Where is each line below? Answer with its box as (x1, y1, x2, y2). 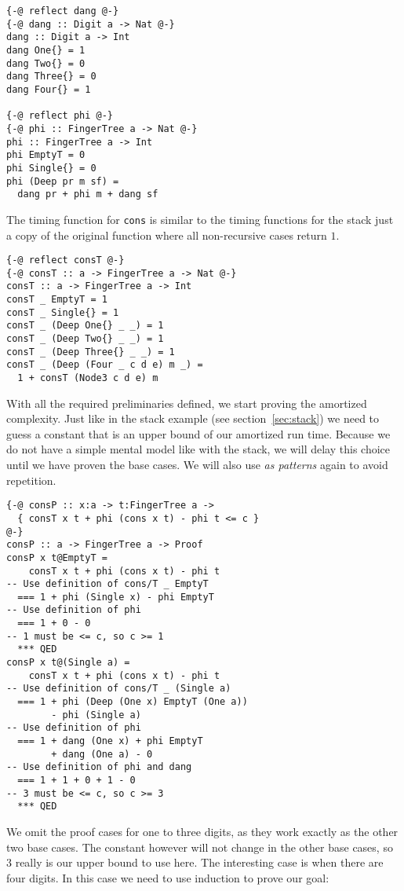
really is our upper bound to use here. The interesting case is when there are (15, 854, 384, 871)
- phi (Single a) (51, 709, 141, 720)
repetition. (6, 471, 56, 488)
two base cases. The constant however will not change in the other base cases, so (6, 838, 393, 855)
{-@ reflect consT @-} (6, 255, 125, 266)
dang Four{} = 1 (6, 83, 91, 95)
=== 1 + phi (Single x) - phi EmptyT (17, 591, 214, 603)
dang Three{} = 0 (6, 71, 96, 82)
